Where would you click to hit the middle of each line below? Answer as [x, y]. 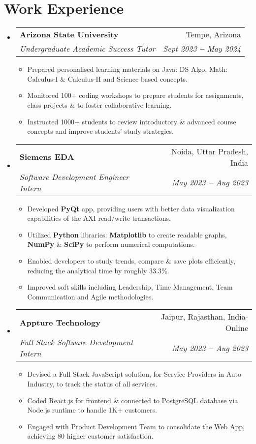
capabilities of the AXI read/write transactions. [99, 218]
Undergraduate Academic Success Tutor [87, 49]
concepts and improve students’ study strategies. [100, 131]
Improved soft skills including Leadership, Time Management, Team [130, 287]
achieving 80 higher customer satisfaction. [90, 436]
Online [237, 328]
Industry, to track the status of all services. [92, 384]
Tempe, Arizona [213, 34]
